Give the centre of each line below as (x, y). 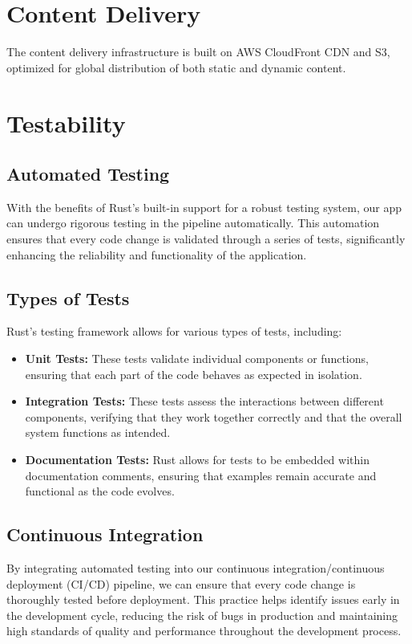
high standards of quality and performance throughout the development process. (204, 631)
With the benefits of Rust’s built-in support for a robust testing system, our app (204, 207)
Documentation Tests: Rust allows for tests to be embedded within (197, 460)
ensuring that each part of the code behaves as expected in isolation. (194, 374)
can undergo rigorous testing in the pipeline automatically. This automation (193, 223)
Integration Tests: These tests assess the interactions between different (204, 401)
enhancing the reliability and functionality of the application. (157, 254)
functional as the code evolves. (100, 491)
